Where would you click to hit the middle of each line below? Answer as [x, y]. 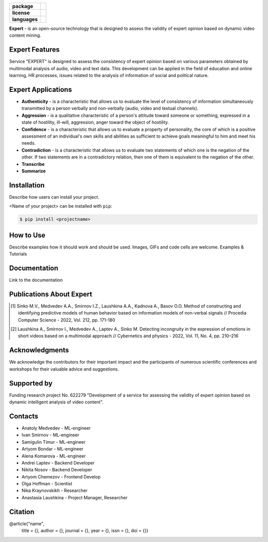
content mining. [25, 35]
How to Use [27, 235]
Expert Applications [40, 89]
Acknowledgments [39, 350]
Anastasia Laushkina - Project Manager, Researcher [74, 497]
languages [25, 19]
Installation [27, 185]
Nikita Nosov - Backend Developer [57, 470]
